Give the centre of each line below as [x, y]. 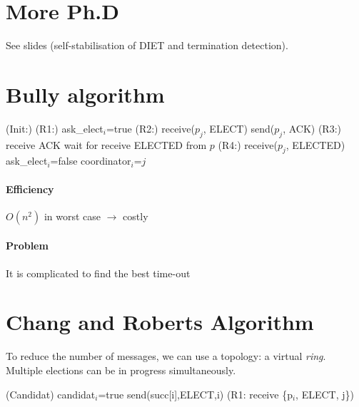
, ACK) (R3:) [312, 128]
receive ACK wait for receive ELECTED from [106, 144]
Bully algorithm [85, 94]
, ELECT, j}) [325, 394]
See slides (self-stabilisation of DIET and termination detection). [147, 45]
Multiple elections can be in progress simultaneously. [121, 370]
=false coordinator [91, 161]
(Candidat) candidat [51, 394]
